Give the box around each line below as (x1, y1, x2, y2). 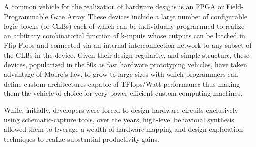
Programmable (4, 11, 48, 21)
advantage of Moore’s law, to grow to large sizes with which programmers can (4, 69, 238, 79)
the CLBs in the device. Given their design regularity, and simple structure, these (4, 49, 250, 59)
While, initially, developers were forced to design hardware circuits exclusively (4, 104, 238, 115)
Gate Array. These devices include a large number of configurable (50, 11, 247, 21)
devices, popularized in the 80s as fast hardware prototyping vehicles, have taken (4, 59, 247, 69)
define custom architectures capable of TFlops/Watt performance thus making (4, 78, 240, 88)
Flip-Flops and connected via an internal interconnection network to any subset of (4, 40, 252, 50)
